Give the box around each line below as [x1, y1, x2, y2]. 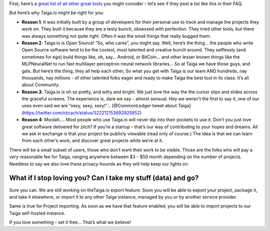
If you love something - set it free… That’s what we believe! [9, 220, 131, 226]
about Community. [21, 82, 60, 88]
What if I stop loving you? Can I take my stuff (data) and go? [9, 174, 199, 182]
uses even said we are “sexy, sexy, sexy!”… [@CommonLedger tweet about [21, 103, 177, 109]
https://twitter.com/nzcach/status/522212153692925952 [23, 110, 140, 116]
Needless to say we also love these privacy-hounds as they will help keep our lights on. [9, 161, 189, 167]
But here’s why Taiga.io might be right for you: [9, 10, 104, 16]
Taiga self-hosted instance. [9, 210, 66, 216]
